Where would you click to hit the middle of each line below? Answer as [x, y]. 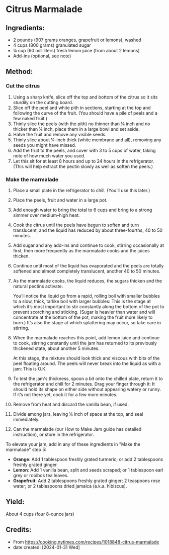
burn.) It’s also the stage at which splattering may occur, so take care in [87, 322]
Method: [19, 72]
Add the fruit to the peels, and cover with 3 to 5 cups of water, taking [84, 150]
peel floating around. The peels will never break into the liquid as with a [87, 363]
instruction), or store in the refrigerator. [54, 434]
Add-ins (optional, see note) [42, 56]
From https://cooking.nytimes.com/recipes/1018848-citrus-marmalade [86, 542]
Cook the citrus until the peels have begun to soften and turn [76, 225]
